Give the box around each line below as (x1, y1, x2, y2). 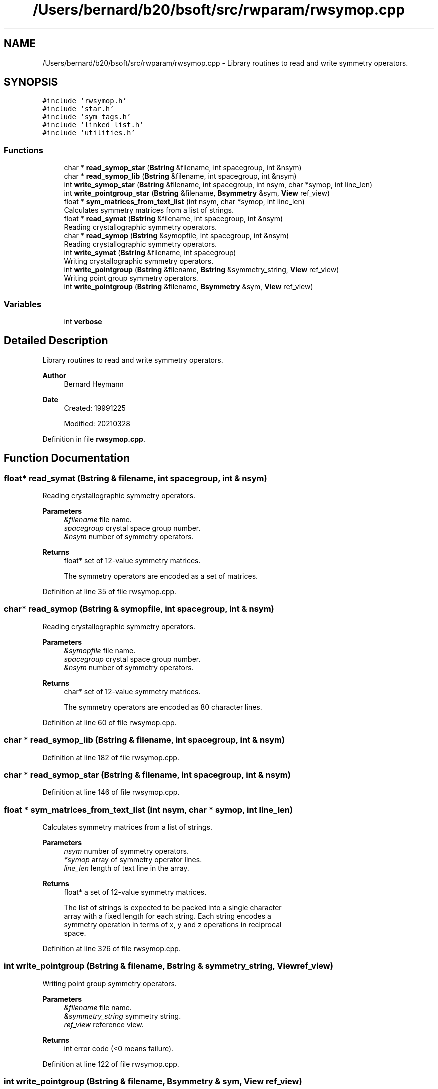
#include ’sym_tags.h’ (42, 113, 131, 121)
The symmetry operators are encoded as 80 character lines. (64, 702, 262, 711)
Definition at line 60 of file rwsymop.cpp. (42, 718, 177, 727)
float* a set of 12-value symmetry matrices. (64, 888, 207, 896)
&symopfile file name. (64, 646, 136, 655)
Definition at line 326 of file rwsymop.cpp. (42, 944, 181, 953)
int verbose (64, 317, 102, 326)
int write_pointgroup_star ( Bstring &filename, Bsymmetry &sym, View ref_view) (64, 189, 330, 198)
